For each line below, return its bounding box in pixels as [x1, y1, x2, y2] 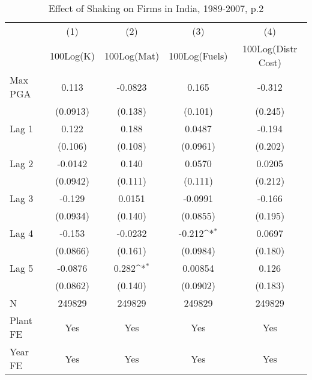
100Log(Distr [242, 41, 298, 55]
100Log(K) [49, 48, 95, 63]
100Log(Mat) [104, 48, 160, 63]
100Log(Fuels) [169, 48, 228, 63]
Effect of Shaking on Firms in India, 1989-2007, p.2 [48, 1, 264, 15]
